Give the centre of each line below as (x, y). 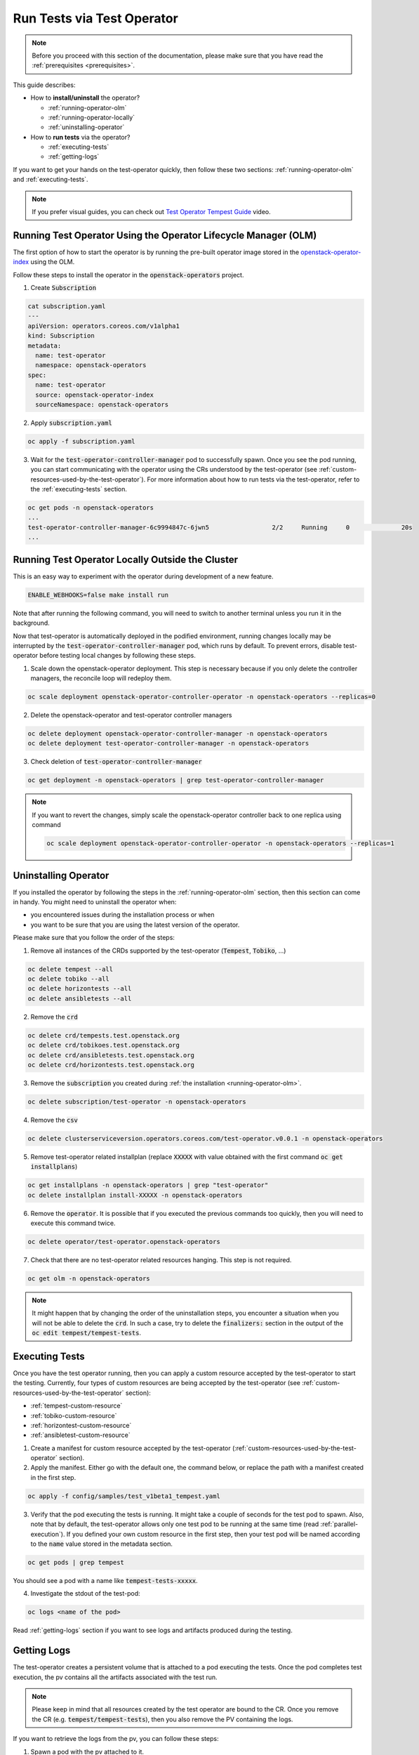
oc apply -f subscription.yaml (82, 441)
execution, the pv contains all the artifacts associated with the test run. (115, 1677)
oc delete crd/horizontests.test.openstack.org (111, 1065)
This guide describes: (45, 85)
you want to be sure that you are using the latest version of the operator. (135, 925)
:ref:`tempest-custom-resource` (77, 1406)
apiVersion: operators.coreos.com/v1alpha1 (104, 326)
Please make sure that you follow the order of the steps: (94, 938)
